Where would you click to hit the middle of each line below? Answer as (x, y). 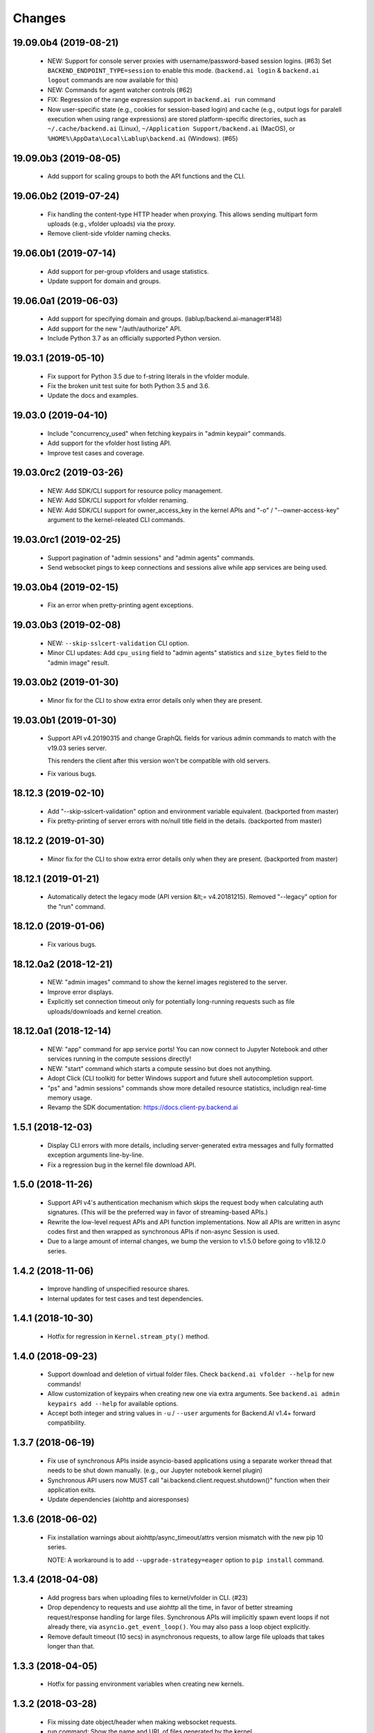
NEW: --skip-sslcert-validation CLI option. (118, 643)
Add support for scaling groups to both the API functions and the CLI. (146, 176)
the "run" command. (77, 906)
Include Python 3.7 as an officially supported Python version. (134, 338)
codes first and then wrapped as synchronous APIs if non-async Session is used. (163, 1232)
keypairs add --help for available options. (113, 1403)
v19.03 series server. (77, 748)
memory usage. (70, 1097)
